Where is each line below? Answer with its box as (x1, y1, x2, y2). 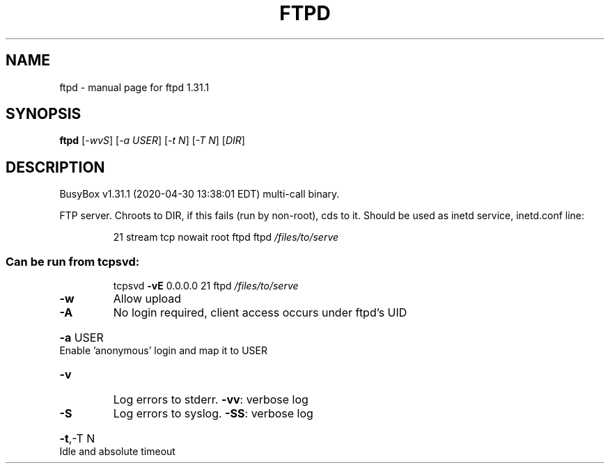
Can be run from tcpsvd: (6, 254, 140, 269)
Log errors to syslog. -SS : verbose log (113, 406, 313, 421)
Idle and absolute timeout (59, 445, 175, 458)
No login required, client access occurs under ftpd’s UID (113, 305, 407, 320)
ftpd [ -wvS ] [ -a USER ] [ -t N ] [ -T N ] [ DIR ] (59, 134, 245, 147)
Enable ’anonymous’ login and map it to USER (59, 344, 267, 357)
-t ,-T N (59, 431, 95, 446)
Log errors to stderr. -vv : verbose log (113, 392, 308, 407)
